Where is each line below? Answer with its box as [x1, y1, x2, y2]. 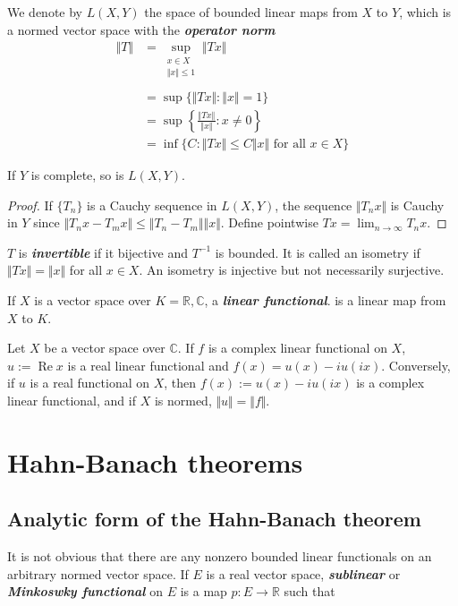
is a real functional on [30, 373, 150, 392]
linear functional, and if [7, 390, 136, 409]
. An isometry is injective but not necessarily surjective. [139, 260, 445, 279]
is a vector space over [34, 290, 151, 309]
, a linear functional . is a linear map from [204, 290, 446, 309]
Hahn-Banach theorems [7, 443, 303, 480]
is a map [180, 582, 227, 601]
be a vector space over [44, 338, 165, 357]
